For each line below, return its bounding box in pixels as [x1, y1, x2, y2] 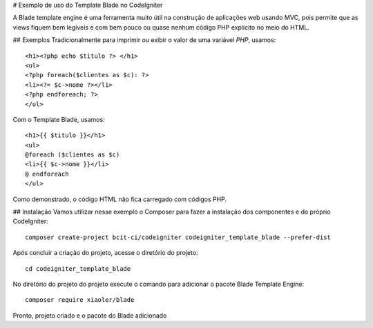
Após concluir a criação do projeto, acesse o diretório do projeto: [12, 249, 198, 257]
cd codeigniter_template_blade [25, 265, 131, 272]
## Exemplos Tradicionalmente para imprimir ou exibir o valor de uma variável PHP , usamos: [12, 36, 276, 44]
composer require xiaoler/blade [25, 296, 135, 304]
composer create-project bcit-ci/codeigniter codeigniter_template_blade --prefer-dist [25, 233, 332, 241]
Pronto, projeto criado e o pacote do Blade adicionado [12, 311, 167, 320]
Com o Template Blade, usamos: [12, 115, 105, 123]
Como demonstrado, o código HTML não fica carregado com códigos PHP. [12, 195, 227, 203]
